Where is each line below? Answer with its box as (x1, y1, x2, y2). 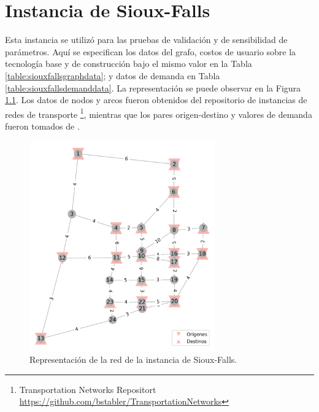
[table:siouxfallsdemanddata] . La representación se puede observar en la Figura (5, 81, 301, 94)
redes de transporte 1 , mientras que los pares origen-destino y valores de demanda (5, 106, 312, 120)
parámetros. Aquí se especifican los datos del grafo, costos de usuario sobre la (5, 45, 296, 58)
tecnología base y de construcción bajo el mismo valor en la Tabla (5, 57, 252, 70)
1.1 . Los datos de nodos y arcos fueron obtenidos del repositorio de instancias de (5, 93, 307, 106)
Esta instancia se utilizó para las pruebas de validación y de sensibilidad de (5, 33, 288, 46)
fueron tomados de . (5, 119, 80, 132)
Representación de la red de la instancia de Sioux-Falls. (29, 353, 237, 366)
